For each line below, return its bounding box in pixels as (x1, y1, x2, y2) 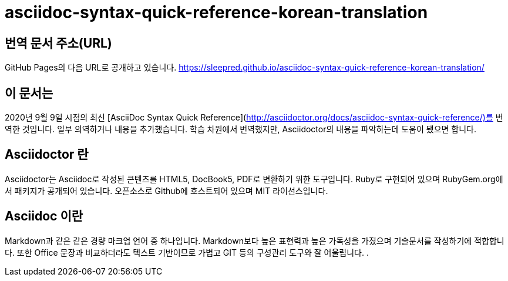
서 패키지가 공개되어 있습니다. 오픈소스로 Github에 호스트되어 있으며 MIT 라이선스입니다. (5, 185, 328, 196)
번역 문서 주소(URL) (5, 35, 112, 51)
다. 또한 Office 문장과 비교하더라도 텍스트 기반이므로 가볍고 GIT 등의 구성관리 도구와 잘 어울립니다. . (5, 247, 369, 257)
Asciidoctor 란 (5, 147, 89, 162)
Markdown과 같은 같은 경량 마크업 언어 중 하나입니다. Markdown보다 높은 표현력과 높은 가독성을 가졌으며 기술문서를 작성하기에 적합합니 (5, 235, 504, 246)
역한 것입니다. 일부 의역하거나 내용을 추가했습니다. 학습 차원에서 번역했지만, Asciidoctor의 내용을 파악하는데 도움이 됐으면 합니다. (5, 124, 477, 135)
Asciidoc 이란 (5, 209, 83, 224)
